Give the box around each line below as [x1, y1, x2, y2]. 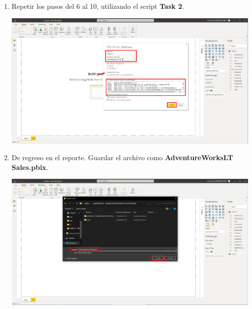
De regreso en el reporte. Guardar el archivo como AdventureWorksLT [11, 152, 233, 162]
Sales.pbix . [11, 162, 48, 172]
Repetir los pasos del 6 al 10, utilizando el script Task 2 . [11, 1, 185, 11]
